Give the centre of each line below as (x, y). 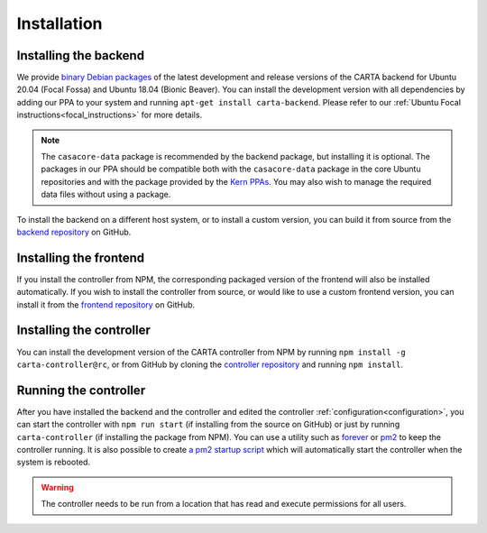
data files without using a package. (106, 195)
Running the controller (81, 390)
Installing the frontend (81, 257)
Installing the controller (83, 331)
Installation (60, 23)
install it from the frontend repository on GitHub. (106, 304)
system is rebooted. (53, 462)
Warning (57, 487)
